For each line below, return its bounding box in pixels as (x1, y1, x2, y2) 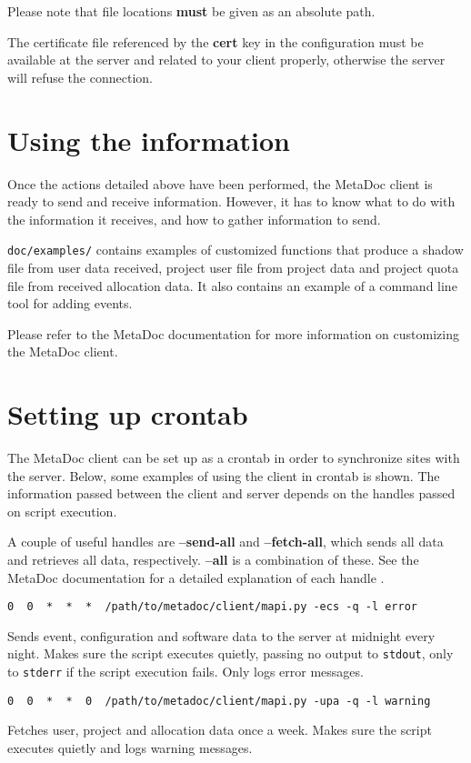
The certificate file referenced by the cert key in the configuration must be (7, 32, 424, 51)
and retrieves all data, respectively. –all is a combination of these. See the (7, 550, 419, 568)
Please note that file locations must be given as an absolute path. (7, 2, 376, 20)
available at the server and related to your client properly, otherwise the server (7, 50, 446, 69)
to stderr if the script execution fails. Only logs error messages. (7, 662, 364, 681)
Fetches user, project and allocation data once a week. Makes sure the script (7, 720, 432, 739)
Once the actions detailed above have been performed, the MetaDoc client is (7, 174, 433, 193)
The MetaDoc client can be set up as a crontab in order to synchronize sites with (7, 448, 460, 467)
